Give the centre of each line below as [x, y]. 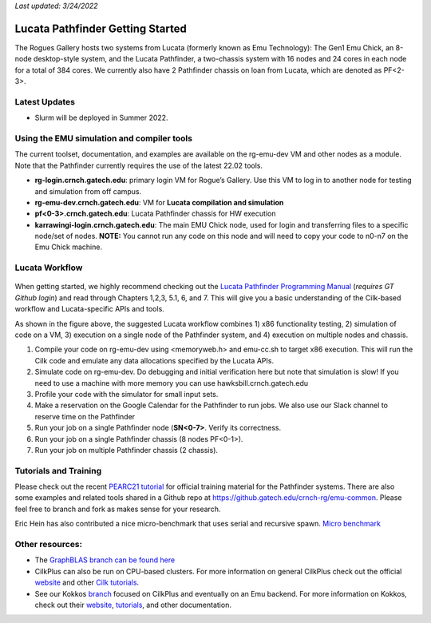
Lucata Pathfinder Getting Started [101, 28]
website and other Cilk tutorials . [87, 582]
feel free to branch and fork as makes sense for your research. [118, 509]
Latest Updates [45, 101]
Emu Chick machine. [69, 247]
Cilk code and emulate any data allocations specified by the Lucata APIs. [154, 360]
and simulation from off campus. [88, 191]
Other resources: [49, 544]
